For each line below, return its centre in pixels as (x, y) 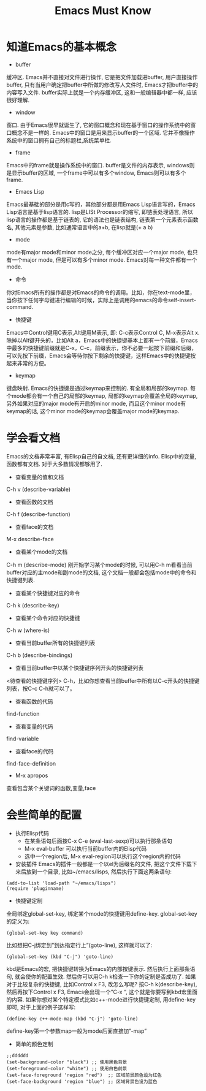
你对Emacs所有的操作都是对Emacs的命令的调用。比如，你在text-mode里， (101, 292)
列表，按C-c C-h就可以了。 (41, 688)
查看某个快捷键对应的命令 (48, 593)
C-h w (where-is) (28, 630)
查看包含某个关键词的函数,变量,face (51, 788)
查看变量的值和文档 (40, 477)
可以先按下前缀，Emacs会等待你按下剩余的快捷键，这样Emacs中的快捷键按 (101, 355)
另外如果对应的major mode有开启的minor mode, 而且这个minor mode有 (96, 403)
